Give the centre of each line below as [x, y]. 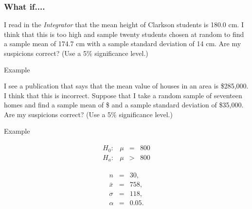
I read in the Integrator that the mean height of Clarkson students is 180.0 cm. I [124, 25]
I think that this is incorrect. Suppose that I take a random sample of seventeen [123, 95]
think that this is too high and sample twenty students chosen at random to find [124, 34]
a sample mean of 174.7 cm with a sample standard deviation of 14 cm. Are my [123, 44]
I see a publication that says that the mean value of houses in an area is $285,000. [126, 86]
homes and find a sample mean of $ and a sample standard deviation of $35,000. [124, 105]
